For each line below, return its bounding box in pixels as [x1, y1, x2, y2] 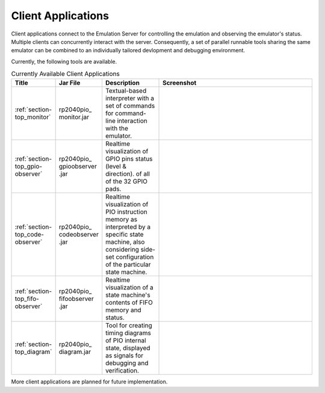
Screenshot [162, 79, 197, 87]
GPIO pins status [105, 155, 153, 163]
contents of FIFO [105, 299, 153, 307]
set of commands [105, 102, 155, 110]
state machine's [105, 291, 150, 299]
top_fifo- [14, 295, 39, 303]
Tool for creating [105, 321, 153, 330]
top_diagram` [14, 348, 52, 356]
